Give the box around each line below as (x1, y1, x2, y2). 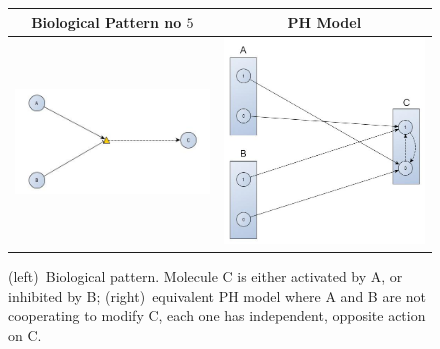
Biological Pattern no (31, 11, 182, 32)
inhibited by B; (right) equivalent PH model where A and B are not (8, 285, 426, 306)
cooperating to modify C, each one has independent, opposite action (8, 305, 426, 326)
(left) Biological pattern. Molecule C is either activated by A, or (8, 266, 403, 287)
